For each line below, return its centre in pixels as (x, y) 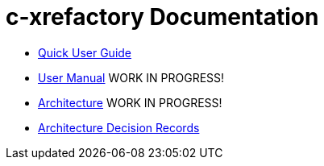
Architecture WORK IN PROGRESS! (130, 102)
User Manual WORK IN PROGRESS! (131, 77)
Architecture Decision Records (119, 127)
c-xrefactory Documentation (162, 17)
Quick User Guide (85, 52)
